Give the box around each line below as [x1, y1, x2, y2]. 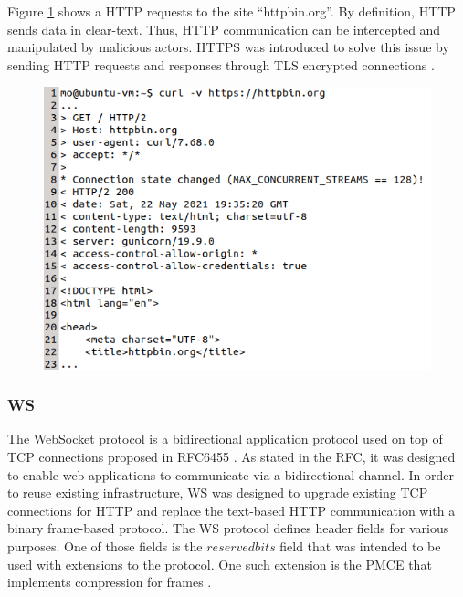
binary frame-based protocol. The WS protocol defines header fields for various [7, 518, 449, 538]
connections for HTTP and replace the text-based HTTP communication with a [7, 500, 456, 519]
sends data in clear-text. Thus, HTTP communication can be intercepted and [7, 19, 441, 38]
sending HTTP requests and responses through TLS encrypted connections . [7, 55, 435, 74]
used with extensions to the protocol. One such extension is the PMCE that [7, 554, 432, 573]
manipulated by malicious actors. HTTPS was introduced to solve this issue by [7, 37, 449, 57]
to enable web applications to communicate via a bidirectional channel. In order [7, 465, 455, 484]
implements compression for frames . [7, 572, 212, 592]
